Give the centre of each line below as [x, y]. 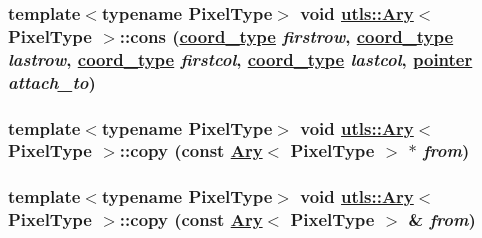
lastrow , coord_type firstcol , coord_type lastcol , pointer [240, 58]
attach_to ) [52, 81]
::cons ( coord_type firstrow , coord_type [286, 35]
